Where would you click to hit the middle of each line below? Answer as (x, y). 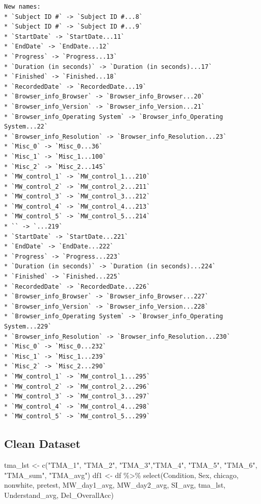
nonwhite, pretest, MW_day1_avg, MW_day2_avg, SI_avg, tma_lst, (115, 485)
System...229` (28, 326)
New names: (22, 7)
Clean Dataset (42, 444)
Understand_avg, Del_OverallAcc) (59, 495)
